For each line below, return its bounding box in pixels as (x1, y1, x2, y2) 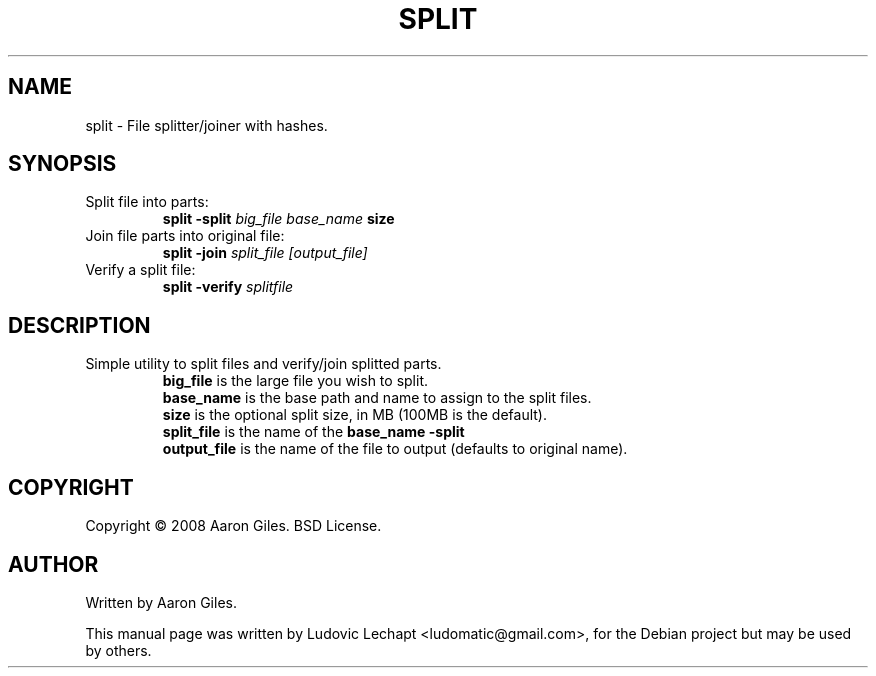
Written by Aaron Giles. (85, 593, 237, 611)
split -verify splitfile (162, 278, 294, 296)
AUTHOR (8, 551, 99, 577)
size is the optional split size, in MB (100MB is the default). (162, 406, 548, 424)
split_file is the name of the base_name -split (162, 423, 465, 441)
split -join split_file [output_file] (162, 244, 368, 262)
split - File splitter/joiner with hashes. (85, 116, 328, 134)
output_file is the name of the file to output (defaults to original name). (162, 440, 628, 458)
